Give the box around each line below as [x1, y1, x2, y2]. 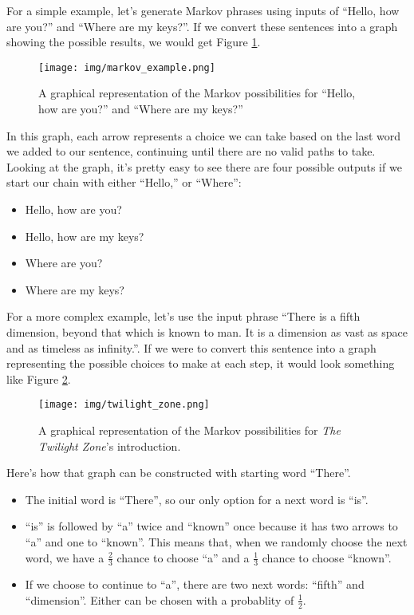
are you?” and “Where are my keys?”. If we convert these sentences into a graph [6, 18, 398, 34]
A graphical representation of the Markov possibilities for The [38, 422, 341, 438]
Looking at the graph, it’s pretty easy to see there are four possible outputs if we [6, 158, 402, 175]
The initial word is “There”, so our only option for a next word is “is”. [25, 491, 369, 507]
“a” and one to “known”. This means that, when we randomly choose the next [25, 533, 408, 550]
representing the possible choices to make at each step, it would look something [6, 355, 395, 372]
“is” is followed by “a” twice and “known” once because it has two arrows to [25, 518, 398, 534]
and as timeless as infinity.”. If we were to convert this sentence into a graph [6, 339, 377, 356]
